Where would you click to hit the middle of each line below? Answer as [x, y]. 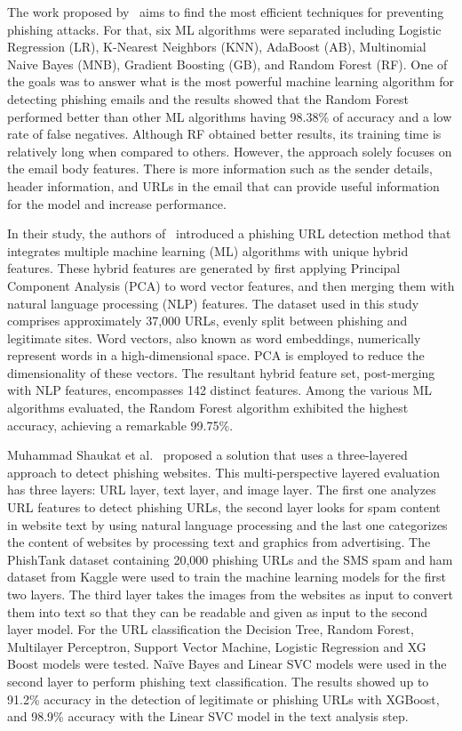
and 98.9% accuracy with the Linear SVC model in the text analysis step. [208, 716]
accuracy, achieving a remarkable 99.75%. [120, 425]
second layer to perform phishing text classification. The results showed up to [218, 681]
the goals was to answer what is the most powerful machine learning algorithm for [231, 81]
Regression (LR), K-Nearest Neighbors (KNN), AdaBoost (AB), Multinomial [217, 47]
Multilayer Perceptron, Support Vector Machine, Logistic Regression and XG [217, 646]
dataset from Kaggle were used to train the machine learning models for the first [227, 577]
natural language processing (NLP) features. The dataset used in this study [213, 303]
